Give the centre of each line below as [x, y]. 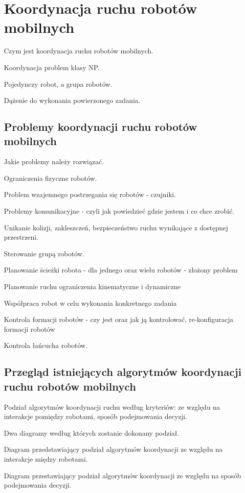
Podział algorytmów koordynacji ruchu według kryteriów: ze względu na [112, 407]
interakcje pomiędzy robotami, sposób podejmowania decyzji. [96, 416]
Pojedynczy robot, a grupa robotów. [58, 84]
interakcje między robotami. [46, 458]
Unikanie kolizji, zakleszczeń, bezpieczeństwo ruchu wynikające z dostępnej [116, 227]
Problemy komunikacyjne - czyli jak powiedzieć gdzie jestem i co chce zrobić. [119, 211]
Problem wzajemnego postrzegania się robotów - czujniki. [90, 194]
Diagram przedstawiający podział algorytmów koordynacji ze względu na [113, 449]
